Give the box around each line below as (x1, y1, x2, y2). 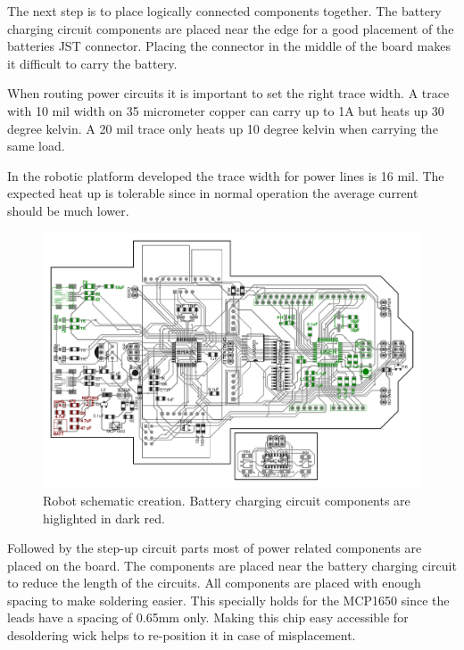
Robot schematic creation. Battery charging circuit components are (43, 490, 410, 509)
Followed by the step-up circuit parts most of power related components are (7, 539, 422, 557)
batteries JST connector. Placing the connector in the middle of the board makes (7, 37, 451, 55)
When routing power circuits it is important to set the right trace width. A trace (7, 84, 450, 103)
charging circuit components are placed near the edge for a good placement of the (7, 19, 454, 37)
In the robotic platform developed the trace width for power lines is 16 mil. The (7, 166, 444, 185)
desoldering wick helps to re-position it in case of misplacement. (7, 626, 356, 645)
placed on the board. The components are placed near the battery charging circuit (7, 555, 457, 574)
